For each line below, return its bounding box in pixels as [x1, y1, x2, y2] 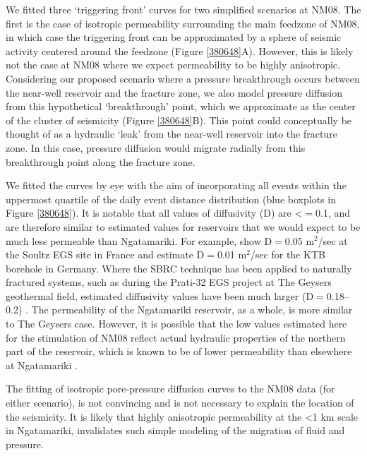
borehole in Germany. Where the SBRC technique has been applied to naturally [6, 260, 352, 275]
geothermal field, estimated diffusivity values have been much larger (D [6, 288, 314, 303]
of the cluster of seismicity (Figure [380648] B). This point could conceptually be [6, 112, 352, 127]
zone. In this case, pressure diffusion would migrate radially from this [6, 140, 306, 155]
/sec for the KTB [250, 247, 325, 262]
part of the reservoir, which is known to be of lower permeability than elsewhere [6, 344, 352, 359]
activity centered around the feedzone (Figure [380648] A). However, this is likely [6, 43, 354, 58]
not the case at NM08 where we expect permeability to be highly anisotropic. [6, 57, 340, 72]
